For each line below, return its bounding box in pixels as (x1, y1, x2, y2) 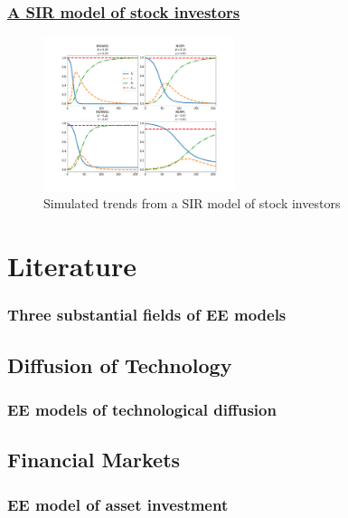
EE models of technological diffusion (7, 398, 277, 420)
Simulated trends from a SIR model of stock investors (43, 194, 341, 213)
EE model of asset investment (7, 493, 229, 515)
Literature (7, 247, 136, 284)
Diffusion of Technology (7, 350, 232, 379)
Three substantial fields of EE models (7, 303, 287, 326)
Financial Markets (7, 446, 181, 474)
